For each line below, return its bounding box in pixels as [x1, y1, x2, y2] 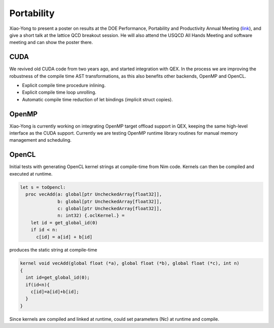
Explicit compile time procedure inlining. [22, 83, 106, 89]
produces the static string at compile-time [9, 247, 97, 253]
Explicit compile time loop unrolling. [22, 89, 96, 96]
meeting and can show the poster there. [9, 39, 93, 46]
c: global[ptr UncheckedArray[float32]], [57, 206, 162, 211]
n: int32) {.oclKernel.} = [57, 213, 125, 219]
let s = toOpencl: [20, 184, 66, 190]
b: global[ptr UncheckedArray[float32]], [57, 198, 162, 204]
